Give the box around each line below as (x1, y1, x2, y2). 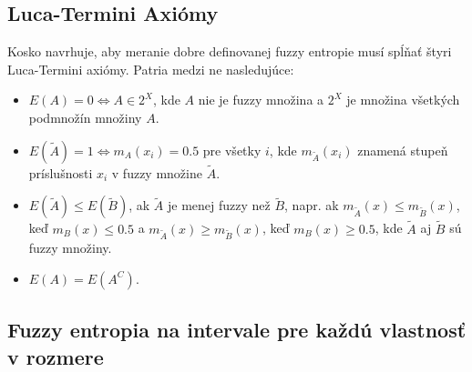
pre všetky (202, 140, 262, 159)
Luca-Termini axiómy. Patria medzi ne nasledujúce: (7, 59, 294, 78)
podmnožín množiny (28, 107, 142, 126)
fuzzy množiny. (28, 238, 112, 257)
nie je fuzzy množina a (198, 90, 324, 109)
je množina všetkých (346, 90, 460, 109)
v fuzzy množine (111, 163, 202, 182)
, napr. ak (284, 196, 339, 215)
